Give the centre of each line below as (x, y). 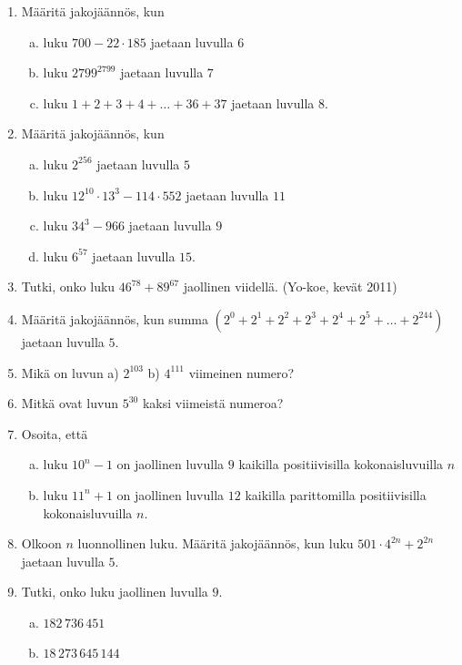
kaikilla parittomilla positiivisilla (336, 494)
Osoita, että (55, 433)
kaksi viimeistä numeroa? (213, 403)
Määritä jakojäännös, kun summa (115, 318)
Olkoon (41, 543)
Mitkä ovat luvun (70, 403)
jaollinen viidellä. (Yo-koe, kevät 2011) (290, 286)
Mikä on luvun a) (70, 372)
